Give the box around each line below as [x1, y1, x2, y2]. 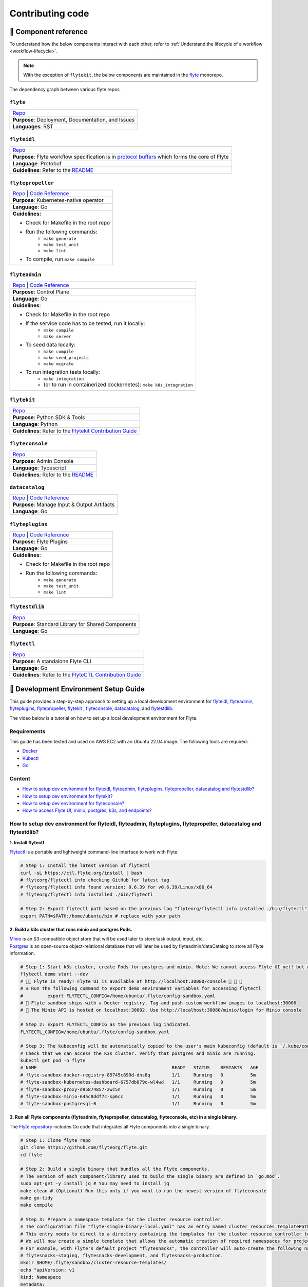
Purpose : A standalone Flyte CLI [12, 657, 92, 665]
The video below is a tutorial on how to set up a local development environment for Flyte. [9, 715, 198, 721]
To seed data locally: [25, 341, 76, 349]
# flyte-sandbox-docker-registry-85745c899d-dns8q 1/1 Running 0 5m [20, 1072, 256, 1078]
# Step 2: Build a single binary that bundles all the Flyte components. [20, 1166, 210, 1172]
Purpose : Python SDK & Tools [12, 413, 85, 421]
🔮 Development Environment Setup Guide [9, 685, 145, 693]
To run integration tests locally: [25, 369, 100, 376]
